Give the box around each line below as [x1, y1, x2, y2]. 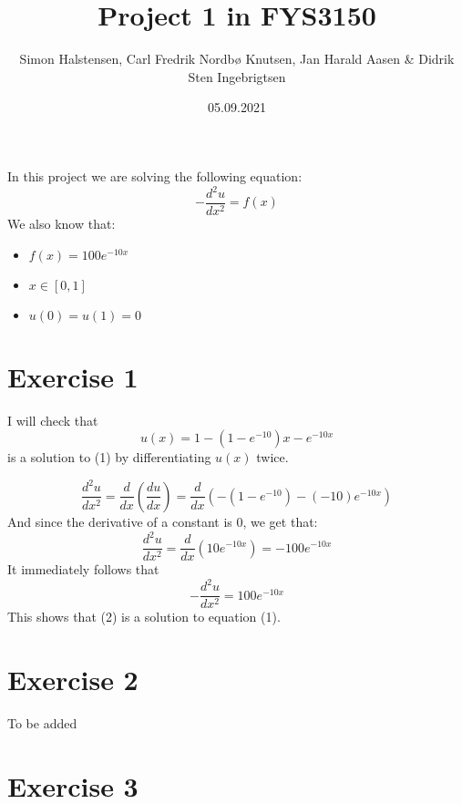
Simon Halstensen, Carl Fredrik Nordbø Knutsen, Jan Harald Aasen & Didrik [19, 49, 455, 68]
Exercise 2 [7, 661, 139, 698]
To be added [7, 713, 77, 732]
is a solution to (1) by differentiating [7, 448, 211, 467]
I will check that [7, 410, 98, 429]
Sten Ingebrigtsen [188, 67, 286, 86]
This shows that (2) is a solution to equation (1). [7, 607, 281, 626]
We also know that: [7, 214, 116, 233]
